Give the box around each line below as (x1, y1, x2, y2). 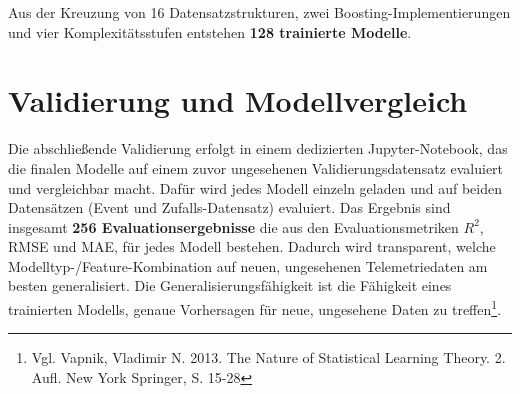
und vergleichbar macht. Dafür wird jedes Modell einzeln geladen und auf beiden (8, 177, 502, 198)
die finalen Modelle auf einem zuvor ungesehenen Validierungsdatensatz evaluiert (8, 157, 504, 178)
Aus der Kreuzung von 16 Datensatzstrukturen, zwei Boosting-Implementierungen (8, 2, 511, 22)
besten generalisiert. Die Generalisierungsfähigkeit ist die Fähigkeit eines (8, 275, 452, 296)
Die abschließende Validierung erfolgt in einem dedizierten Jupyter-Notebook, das (8, 138, 508, 159)
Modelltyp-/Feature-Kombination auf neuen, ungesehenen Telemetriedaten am (8, 255, 488, 276)
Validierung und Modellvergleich (8, 80, 468, 121)
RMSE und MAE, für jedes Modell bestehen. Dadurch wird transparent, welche (8, 236, 496, 257)
